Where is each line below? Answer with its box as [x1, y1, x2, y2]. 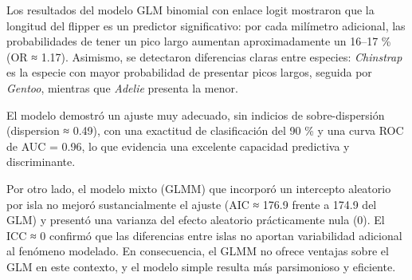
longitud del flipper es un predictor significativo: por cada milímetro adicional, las [6, 17, 406, 34]
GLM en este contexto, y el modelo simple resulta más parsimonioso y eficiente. [6, 258, 396, 274]
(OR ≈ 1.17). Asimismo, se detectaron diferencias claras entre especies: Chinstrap [6, 48, 402, 65]
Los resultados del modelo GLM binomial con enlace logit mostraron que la [6, 2, 375, 18]
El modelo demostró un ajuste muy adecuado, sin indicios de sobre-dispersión [6, 106, 385, 123]
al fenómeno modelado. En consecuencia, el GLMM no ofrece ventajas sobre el [6, 243, 389, 259]
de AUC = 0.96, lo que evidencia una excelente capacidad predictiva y [6, 137, 350, 154]
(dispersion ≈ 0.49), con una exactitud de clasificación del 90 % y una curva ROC [6, 122, 404, 139]
